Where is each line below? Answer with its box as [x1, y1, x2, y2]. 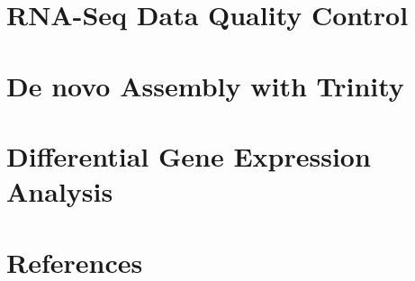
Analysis [6, 173, 113, 210]
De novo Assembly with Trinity [6, 67, 404, 104]
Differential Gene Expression [6, 137, 371, 174]
